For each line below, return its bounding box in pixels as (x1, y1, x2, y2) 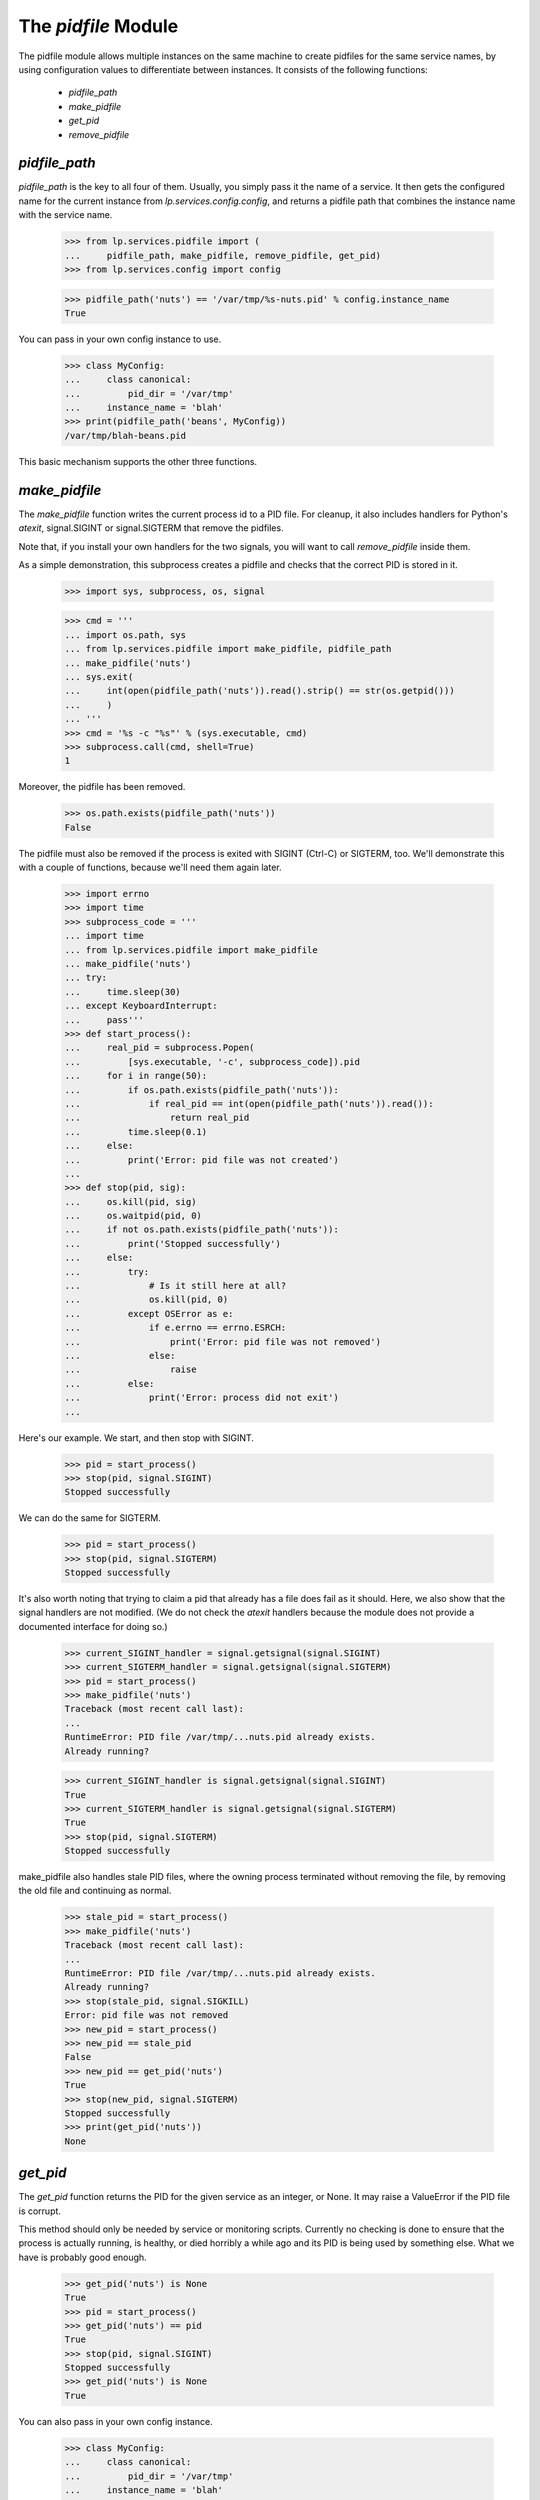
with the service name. (18, 209, 113, 221)
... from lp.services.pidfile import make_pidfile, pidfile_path (64, 643, 392, 655)
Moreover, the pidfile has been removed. (18, 781, 186, 793)
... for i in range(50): (64, 1070, 208, 1082)
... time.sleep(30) (64, 986, 182, 997)
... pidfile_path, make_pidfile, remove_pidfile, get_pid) (64, 250, 382, 261)
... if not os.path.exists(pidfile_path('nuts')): (64, 1224, 339, 1235)
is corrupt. (18, 2205, 62, 2217)
